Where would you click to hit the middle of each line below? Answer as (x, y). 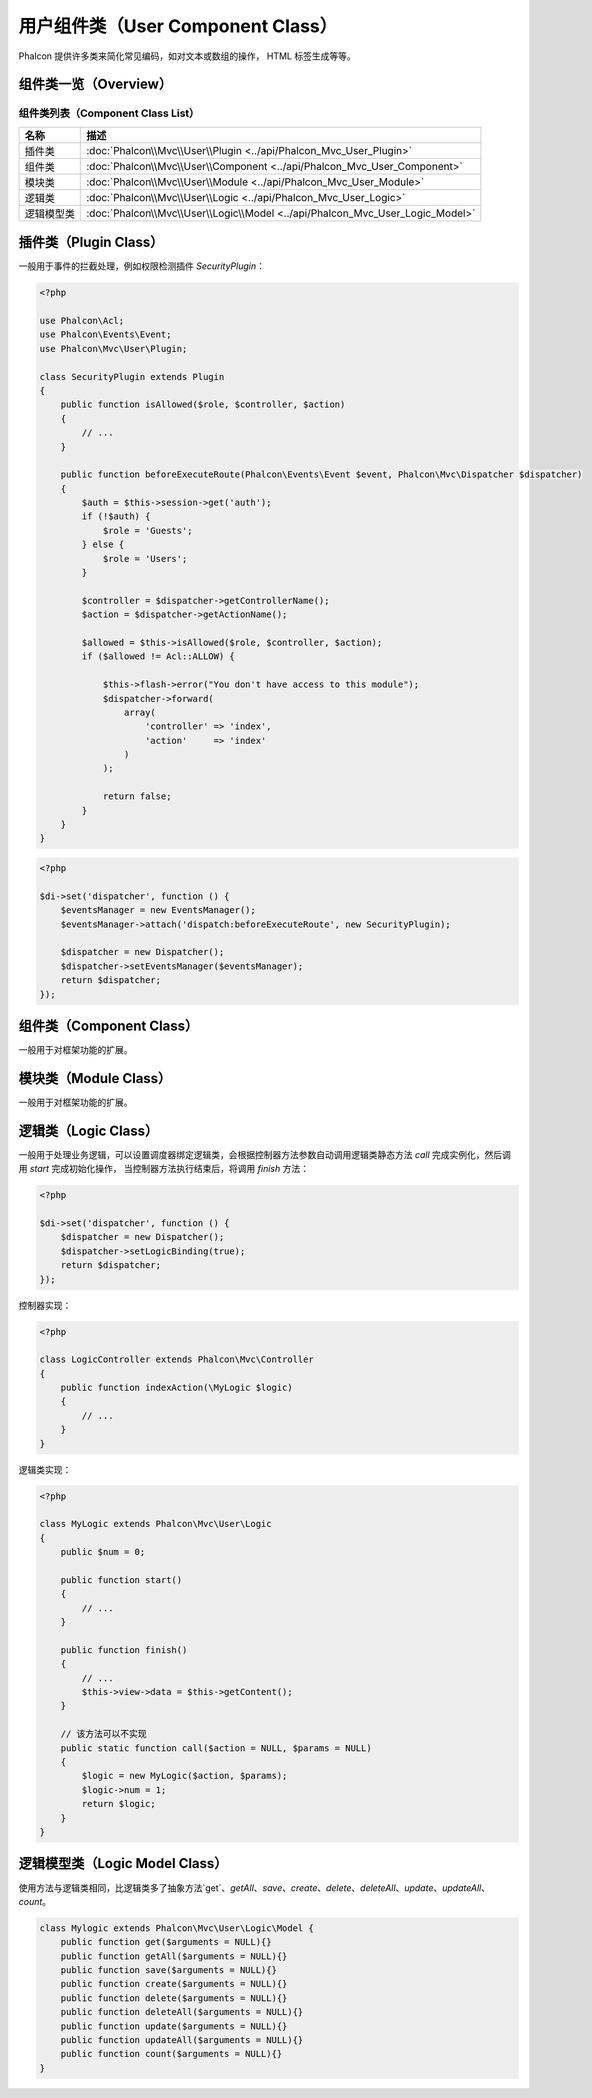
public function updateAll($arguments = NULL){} (182, 2040)
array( (140, 712)
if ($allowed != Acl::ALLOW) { (158, 656)
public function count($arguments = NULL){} (171, 2054)
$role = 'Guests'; (148, 530)
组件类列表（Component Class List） (109, 113)
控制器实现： (45, 1305)
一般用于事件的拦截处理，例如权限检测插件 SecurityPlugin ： (141, 266)
